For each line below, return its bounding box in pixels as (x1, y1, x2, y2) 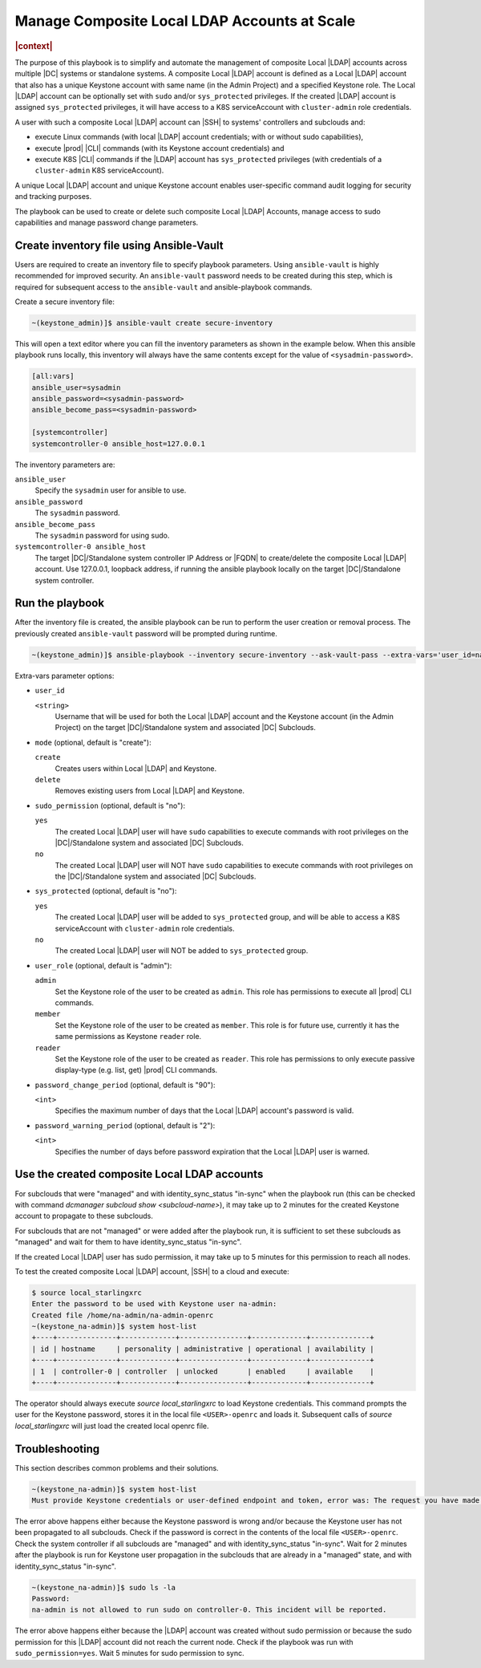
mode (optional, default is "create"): (34, 737, 152, 747)
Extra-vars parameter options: (14, 671, 115, 680)
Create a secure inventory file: (14, 297, 115, 306)
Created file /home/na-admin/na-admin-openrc (31, 1310, 214, 1320)
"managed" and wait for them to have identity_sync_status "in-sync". (14, 1237, 242, 1247)
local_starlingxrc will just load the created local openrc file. (14, 1421, 209, 1431)
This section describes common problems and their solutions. (14, 1463, 220, 1472)
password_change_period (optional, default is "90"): (34, 1080, 216, 1090)
